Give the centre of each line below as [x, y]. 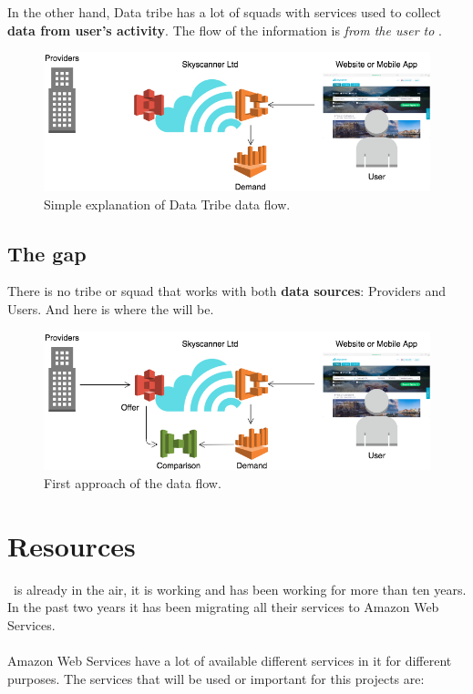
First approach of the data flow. [133, 483]
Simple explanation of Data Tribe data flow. [167, 204]
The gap [47, 253]
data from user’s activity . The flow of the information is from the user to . [225, 30]
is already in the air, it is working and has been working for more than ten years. [240, 589]
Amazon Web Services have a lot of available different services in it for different [230, 661]
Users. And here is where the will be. [111, 309]
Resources [72, 545]
